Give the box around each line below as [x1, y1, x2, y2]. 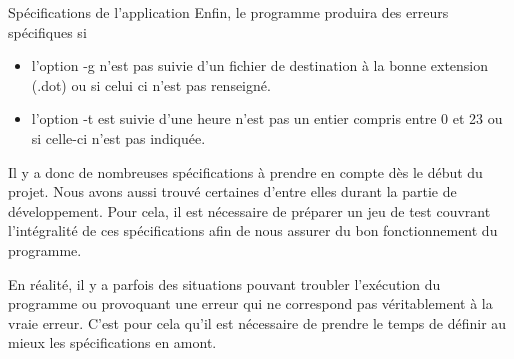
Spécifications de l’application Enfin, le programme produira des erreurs [8, 2, 449, 22]
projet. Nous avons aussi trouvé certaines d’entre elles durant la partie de [8, 181, 457, 202]
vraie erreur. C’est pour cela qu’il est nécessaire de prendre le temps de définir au [8, 312, 507, 333]
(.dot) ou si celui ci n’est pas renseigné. [31, 74, 271, 95]
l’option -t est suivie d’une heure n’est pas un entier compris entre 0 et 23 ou [31, 108, 503, 129]
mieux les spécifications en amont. [8, 332, 217, 353]
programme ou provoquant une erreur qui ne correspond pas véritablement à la [8, 293, 493, 314]
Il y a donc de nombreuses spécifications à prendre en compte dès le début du [8, 161, 483, 182]
